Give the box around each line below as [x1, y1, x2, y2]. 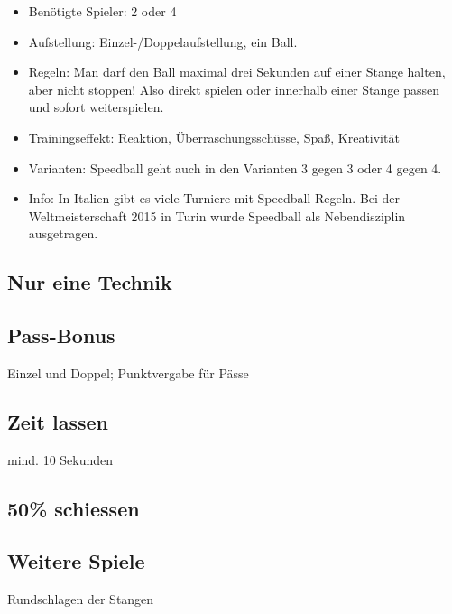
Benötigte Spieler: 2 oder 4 [28, 2, 177, 20]
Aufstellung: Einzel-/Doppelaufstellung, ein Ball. [28, 32, 298, 51]
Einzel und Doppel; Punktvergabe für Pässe [7, 363, 249, 382]
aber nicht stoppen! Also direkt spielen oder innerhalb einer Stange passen [28, 79, 440, 98]
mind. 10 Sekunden [7, 450, 114, 469]
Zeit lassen [7, 407, 108, 435]
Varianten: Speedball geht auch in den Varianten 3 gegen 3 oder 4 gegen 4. [28, 158, 442, 177]
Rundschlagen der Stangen [7, 590, 154, 609]
